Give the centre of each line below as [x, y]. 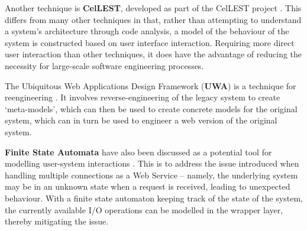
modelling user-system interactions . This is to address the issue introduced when [152, 163]
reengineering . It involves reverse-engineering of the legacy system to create [143, 97]
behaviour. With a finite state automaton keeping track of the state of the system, [154, 198]
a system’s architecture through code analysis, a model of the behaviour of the [147, 31]
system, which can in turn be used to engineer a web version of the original [141, 120]
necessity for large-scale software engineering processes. [104, 65]
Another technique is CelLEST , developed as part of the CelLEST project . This [153, 8]
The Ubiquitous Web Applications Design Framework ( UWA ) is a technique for [151, 85]
